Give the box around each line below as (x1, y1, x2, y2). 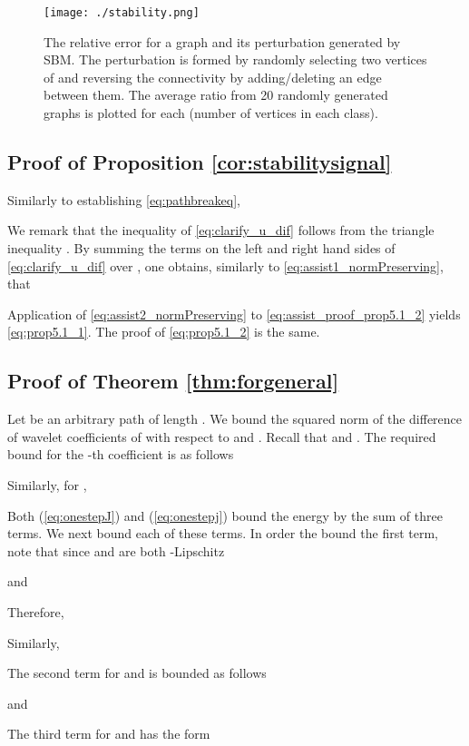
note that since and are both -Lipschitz (7, 541, 225, 560)
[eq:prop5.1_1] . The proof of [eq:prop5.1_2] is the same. (7, 322, 320, 341)
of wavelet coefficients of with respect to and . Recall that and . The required (7, 427, 436, 446)
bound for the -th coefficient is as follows (7, 445, 234, 464)
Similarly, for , (7, 475, 87, 494)
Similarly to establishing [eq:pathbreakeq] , (7, 190, 240, 209)
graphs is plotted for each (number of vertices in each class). (44, 103, 378, 123)
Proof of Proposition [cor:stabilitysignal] (7, 148, 392, 176)
